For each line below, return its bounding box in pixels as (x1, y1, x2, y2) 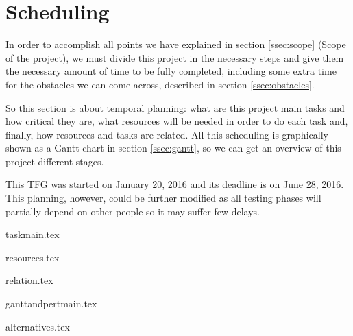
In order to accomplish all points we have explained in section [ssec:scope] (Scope (5, 37, 346, 51)
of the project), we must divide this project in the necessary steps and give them (5, 50, 344, 64)
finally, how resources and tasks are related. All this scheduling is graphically (5, 127, 328, 141)
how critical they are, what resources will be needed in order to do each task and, (5, 114, 348, 128)
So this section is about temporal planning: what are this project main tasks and (5, 100, 345, 115)
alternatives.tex (5, 319, 70, 333)
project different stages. (5, 154, 104, 168)
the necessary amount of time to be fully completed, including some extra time (5, 64, 337, 78)
